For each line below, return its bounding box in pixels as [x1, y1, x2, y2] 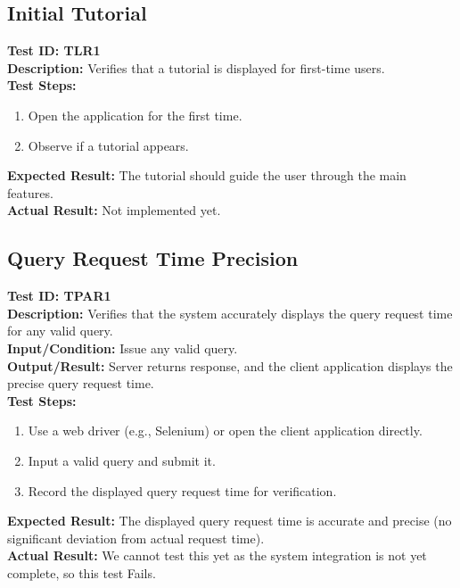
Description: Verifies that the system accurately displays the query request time [7, 303, 453, 322]
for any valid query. [7, 321, 113, 340]
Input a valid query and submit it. [28, 451, 216, 469]
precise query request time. [7, 374, 154, 393]
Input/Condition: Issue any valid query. [7, 338, 238, 357]
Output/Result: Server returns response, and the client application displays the [7, 356, 453, 375]
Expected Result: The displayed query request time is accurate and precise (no [7, 511, 452, 530]
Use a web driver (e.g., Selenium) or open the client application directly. [28, 421, 423, 440]
